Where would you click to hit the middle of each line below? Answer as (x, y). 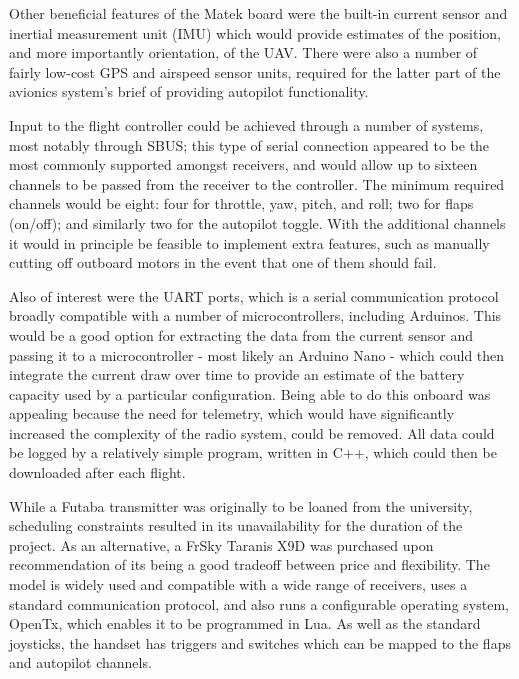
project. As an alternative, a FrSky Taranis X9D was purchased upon (221, 544)
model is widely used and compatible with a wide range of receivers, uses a (238, 584)
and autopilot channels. (80, 662)
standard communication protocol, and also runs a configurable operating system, (259, 603)
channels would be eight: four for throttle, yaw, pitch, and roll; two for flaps (241, 203)
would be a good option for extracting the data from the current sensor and (241, 334)
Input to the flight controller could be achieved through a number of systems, (246, 124)
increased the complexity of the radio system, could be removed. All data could (252, 432)
